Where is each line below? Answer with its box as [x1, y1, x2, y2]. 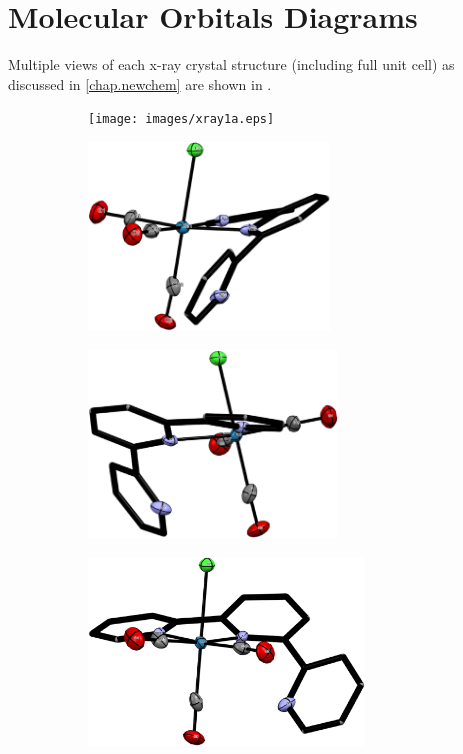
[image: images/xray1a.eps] [88, 112, 275, 127]
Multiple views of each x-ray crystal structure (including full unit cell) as [8, 54, 455, 75]
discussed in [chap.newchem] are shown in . [8, 73, 272, 94]
